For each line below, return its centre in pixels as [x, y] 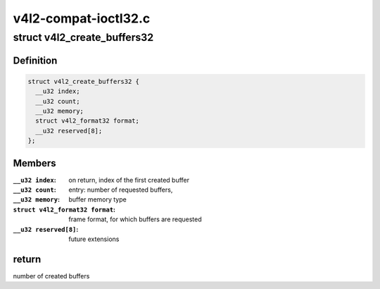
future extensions [94, 239]
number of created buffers [51, 276]
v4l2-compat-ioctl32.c [82, 18]
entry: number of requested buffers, [121, 190]
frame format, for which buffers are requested [135, 219]
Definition [35, 60]
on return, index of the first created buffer [129, 180]
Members [34, 163]
